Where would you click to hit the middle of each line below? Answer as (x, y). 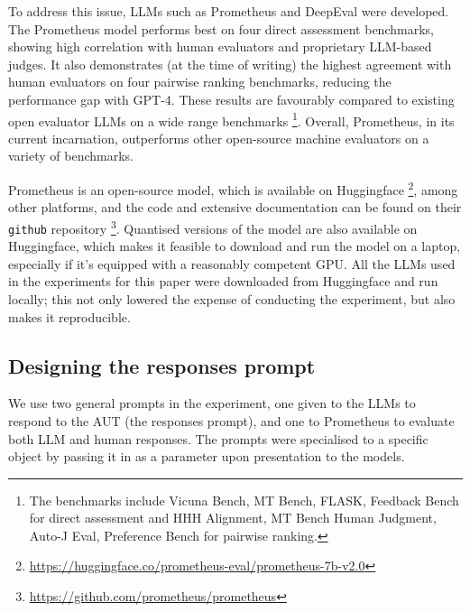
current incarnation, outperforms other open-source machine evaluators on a (219, 138)
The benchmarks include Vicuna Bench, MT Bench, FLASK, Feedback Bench (244, 500)
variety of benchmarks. (71, 156)
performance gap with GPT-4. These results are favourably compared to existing (231, 99)
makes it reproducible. (69, 316)
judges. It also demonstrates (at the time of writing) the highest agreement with (230, 64)
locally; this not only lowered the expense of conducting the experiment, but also (232, 298)
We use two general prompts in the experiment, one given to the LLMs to (212, 403)
